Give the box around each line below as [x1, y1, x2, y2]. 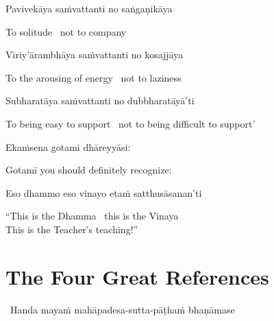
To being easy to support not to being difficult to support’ [5, 116, 256, 130]
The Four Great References [5, 262, 269, 290]
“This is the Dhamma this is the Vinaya [5, 209, 179, 223]
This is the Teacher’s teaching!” [5, 222, 138, 236]
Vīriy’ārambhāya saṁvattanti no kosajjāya [5, 47, 184, 62]
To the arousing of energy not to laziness [5, 70, 182, 84]
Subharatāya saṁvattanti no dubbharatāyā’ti [5, 93, 195, 108]
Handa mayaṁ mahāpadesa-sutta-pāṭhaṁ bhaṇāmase [10, 302, 235, 316]
